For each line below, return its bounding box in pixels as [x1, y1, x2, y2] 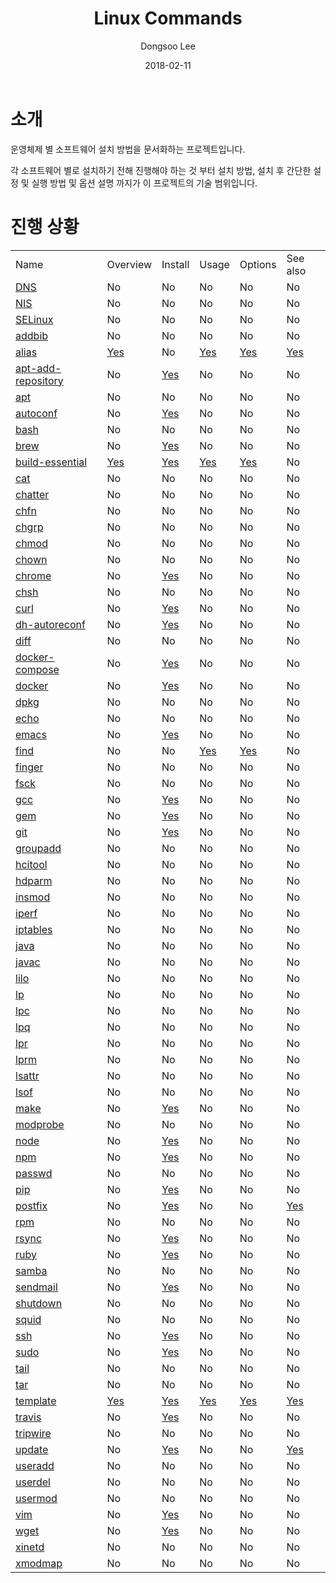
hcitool [15, 857, 48, 871]
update [15, 1442, 49, 1456]
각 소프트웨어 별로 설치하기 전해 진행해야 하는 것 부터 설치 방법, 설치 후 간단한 [10, 164, 312, 176]
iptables [15, 922, 53, 936]
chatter [15, 487, 50, 501]
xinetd [15, 1540, 45, 1554]
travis [15, 1410, 42, 1424]
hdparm [15, 873, 53, 887]
